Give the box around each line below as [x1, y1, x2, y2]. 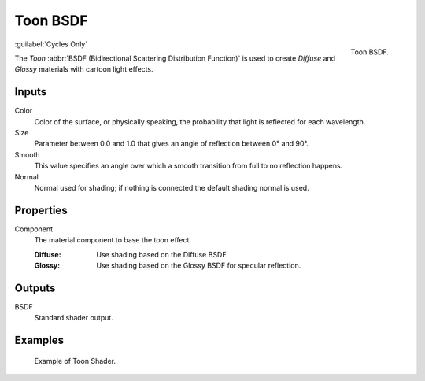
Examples [14, 334, 65, 347]
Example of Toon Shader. [34, 356, 116, 365]
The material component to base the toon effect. [34, 235, 192, 245]
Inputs [14, 85, 47, 98]
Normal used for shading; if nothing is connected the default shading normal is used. [34, 183, 310, 192]
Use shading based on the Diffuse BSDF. [96, 250, 228, 259]
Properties [14, 203, 68, 216]
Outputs [14, 281, 56, 294]
